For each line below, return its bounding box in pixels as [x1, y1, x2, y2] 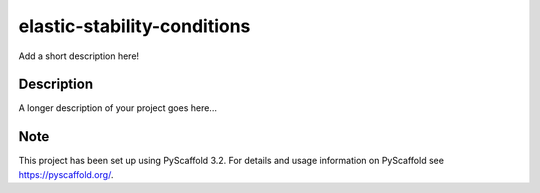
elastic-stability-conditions [18, 15, 251, 37]
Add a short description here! [18, 50, 140, 62]
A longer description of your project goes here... [18, 102, 217, 114]
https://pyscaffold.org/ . [18, 168, 114, 180]
